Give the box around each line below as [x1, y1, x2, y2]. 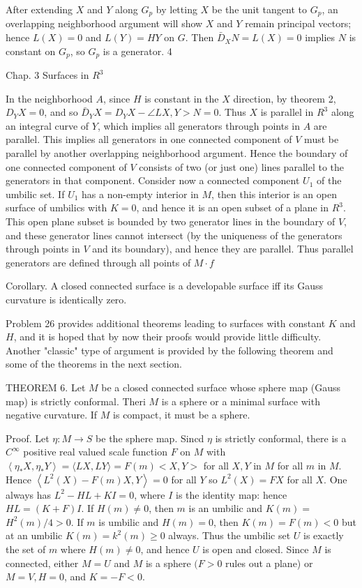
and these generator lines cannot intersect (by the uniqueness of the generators [6, 227, 342, 242]
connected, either [6, 555, 79, 570]
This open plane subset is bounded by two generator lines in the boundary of [6, 214, 335, 229]
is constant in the [144, 91, 219, 105]
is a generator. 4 [103, 43, 172, 58]
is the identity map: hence [176, 487, 287, 502]
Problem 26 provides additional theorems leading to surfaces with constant [6, 315, 326, 330]
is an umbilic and [188, 501, 263, 515]
